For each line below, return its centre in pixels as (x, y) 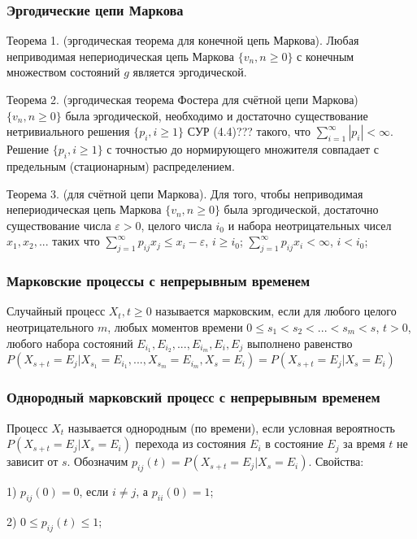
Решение (28, 149)
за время (364, 443)
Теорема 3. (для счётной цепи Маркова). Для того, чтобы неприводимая (185, 193)
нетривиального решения (68, 131)
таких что (76, 241)
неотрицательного (50, 326)
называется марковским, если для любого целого (276, 311)
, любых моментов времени (175, 326)
